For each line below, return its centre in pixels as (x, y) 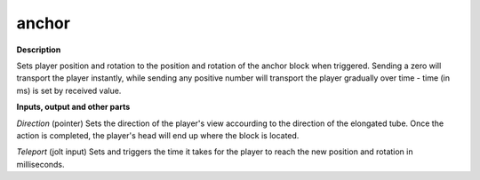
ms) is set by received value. (69, 90)
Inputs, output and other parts (73, 107)
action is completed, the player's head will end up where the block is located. (158, 135)
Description (39, 50)
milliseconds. (41, 164)
